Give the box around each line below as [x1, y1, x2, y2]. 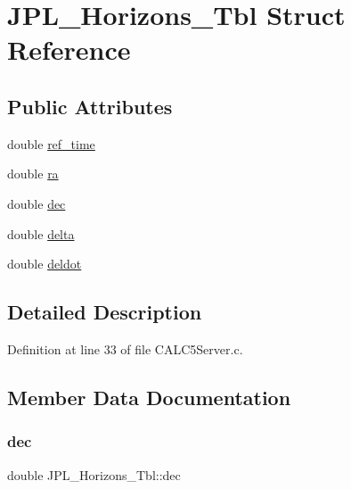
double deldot [7, 254, 82, 273]
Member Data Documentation [7, 383, 291, 410]
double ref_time [7, 134, 95, 153]
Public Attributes [7, 92, 173, 120]
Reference [7, 31, 131, 68]
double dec [7, 194, 66, 212]
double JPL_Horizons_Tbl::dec [7, 465, 181, 484]
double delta [7, 224, 75, 243]
